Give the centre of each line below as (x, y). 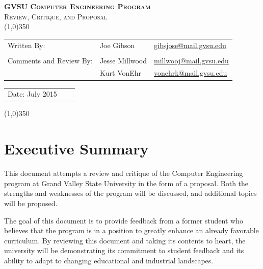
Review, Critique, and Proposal (56, 16)
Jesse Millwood (123, 60)
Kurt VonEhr (121, 73)
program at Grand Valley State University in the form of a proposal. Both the (126, 183)
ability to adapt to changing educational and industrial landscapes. (109, 260)
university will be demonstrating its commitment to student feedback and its (124, 250)
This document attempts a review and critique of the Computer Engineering (124, 173)
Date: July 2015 (32, 94)
